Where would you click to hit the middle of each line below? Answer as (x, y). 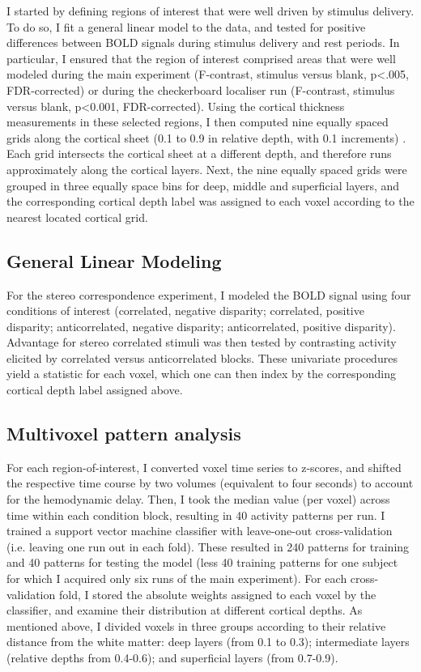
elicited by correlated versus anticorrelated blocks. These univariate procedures (202, 357)
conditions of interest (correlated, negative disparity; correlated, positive (185, 310)
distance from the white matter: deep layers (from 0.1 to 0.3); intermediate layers (208, 642)
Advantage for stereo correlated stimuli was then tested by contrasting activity (202, 342)
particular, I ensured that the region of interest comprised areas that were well (201, 58)
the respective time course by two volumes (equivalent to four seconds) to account (210, 483)
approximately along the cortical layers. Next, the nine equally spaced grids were (207, 169)
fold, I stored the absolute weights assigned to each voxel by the (217, 594)
